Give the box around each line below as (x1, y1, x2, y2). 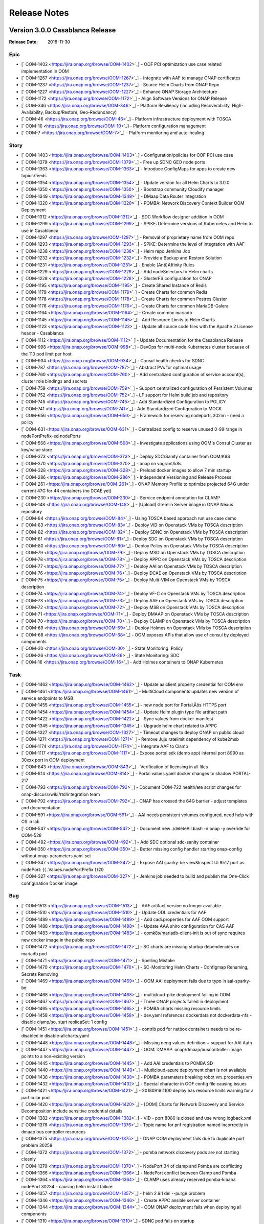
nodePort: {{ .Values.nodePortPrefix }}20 (21, 867, 104, 872)
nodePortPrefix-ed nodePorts (21, 433, 81, 439)
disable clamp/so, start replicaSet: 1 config (21, 1019, 107, 1025)
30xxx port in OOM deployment (21, 757, 85, 763)
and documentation (21, 805, 61, 811)
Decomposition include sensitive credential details (21, 1108, 123, 1114)
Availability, (21, 109, 44, 115)
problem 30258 (21, 1142, 53, 1148)
